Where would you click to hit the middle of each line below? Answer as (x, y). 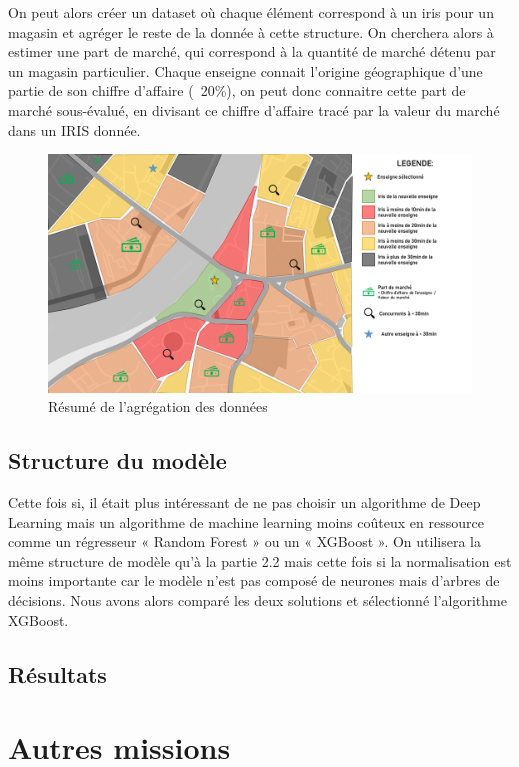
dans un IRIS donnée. (74, 129)
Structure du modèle (117, 460)
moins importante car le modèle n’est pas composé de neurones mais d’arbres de (254, 580)
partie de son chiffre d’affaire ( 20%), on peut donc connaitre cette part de (237, 90)
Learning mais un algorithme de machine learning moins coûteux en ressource (246, 521)
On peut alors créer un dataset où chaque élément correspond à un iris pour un (251, 12)
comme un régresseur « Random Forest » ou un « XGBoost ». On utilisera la (244, 541)
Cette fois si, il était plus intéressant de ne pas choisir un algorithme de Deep (244, 502)
